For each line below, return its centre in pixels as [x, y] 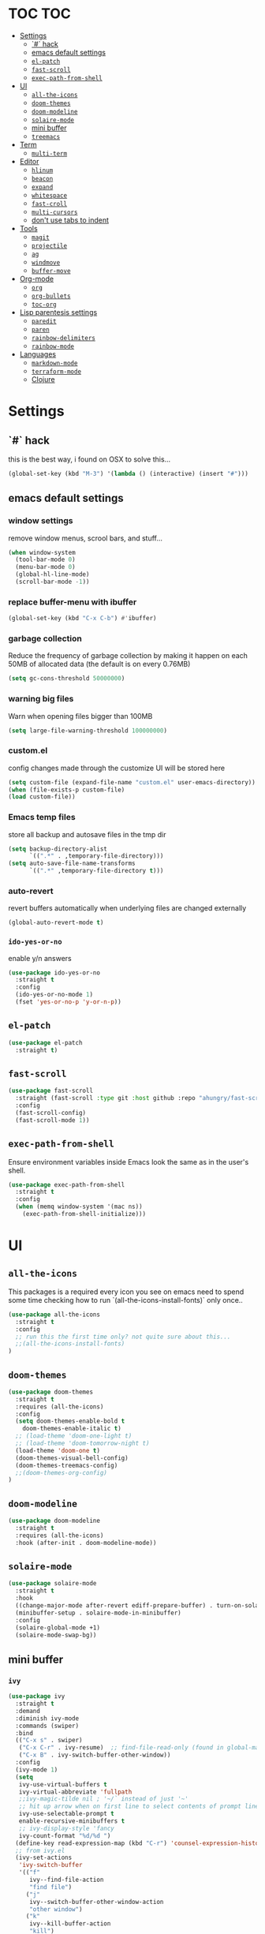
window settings [41, 521]
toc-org [44, 305]
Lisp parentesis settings [58, 312]
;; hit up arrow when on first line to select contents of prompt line [139, 1807]
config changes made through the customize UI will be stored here [117, 768]
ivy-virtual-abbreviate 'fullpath [75, 1792]
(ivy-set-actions [44, 1858]
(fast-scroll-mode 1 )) [52, 1120]
